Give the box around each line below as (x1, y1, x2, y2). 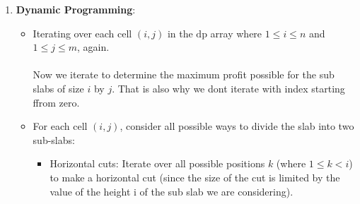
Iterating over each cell (33, 25, 132, 40)
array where (210, 25, 262, 40)
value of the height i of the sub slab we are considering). (50, 184, 294, 198)
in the (167, 25, 193, 40)
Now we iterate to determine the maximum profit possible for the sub (33, 67, 335, 82)
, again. (76, 40, 110, 54)
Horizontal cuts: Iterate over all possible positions (50, 156, 265, 171)
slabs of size (33, 80, 84, 95)
